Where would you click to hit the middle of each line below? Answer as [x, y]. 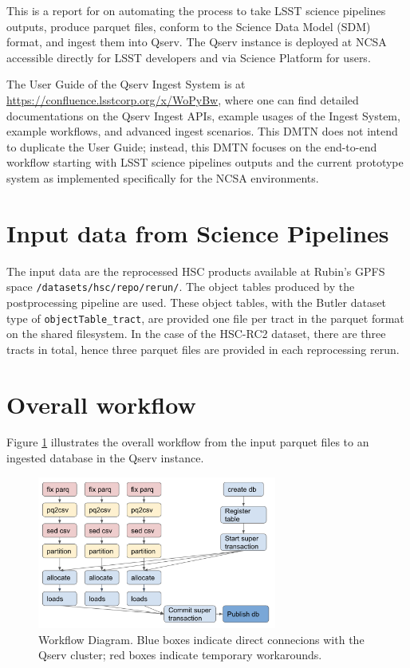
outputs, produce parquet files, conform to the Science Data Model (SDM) [189, 26]
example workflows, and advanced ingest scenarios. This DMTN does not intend [202, 131]
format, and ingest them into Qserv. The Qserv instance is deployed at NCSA [197, 42]
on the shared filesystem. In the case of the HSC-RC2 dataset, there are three [196, 334]
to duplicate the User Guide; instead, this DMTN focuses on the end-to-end [192, 146]
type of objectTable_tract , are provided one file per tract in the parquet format [205, 318]
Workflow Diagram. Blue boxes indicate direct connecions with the [201, 639]
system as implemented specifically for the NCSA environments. [163, 177]
